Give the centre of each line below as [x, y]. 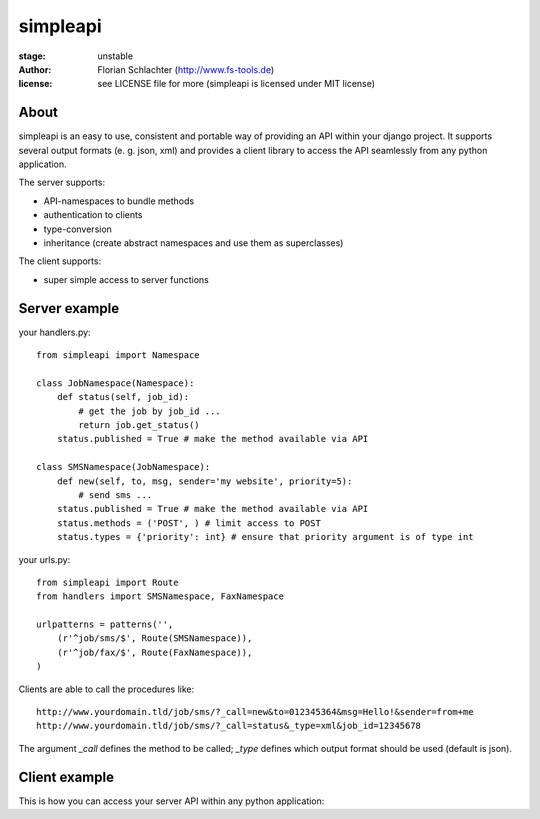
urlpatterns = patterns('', [105, 624]
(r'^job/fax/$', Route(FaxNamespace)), [154, 652]
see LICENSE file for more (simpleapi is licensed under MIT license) [236, 84]
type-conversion [77, 229]
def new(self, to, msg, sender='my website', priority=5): [204, 481]
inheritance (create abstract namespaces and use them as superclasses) [193, 242]
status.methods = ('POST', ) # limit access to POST [189, 523]
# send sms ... [115, 494]
